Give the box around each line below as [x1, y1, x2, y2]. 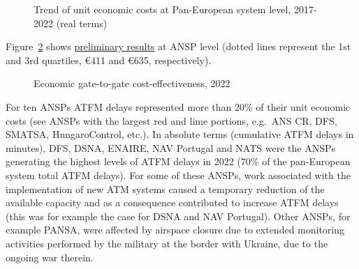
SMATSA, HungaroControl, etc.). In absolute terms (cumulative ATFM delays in [6, 127, 354, 141]
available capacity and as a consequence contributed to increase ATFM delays [6, 195, 339, 210]
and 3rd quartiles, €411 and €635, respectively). [6, 52, 212, 67]
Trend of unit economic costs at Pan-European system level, [34, 2, 291, 16]
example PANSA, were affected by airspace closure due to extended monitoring [6, 222, 345, 237]
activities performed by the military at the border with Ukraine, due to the [6, 236, 328, 250]
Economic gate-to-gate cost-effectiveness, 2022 [34, 76, 230, 91]
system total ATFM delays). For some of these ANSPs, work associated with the [6, 167, 351, 182]
